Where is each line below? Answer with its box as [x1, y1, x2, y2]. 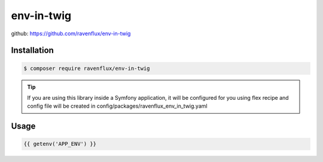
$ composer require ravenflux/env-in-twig [23, 65, 150, 72]
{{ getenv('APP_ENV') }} [23, 140, 97, 148]
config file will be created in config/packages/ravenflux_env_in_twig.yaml [27, 102, 208, 110]
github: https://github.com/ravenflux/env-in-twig [11, 30, 131, 37]
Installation [11, 45, 54, 56]
